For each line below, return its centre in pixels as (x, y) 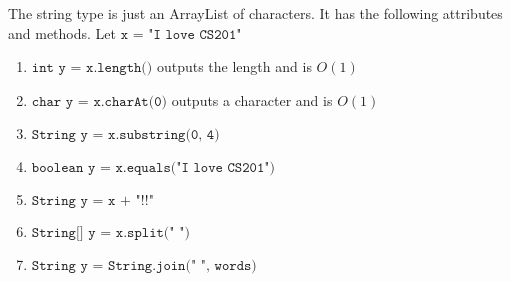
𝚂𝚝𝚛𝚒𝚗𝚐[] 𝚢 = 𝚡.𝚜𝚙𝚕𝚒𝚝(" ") (110, 233)
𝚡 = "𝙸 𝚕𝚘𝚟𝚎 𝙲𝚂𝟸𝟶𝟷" (181, 34)
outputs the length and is (234, 66)
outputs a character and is (252, 99)
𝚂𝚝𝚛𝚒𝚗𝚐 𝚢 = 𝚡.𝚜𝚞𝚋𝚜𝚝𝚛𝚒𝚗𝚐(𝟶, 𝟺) (125, 135)
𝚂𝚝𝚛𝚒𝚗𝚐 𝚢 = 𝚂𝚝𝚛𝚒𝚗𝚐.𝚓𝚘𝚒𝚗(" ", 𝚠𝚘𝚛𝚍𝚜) (144, 266)
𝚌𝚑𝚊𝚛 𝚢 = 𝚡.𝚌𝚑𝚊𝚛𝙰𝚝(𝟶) (99, 101)
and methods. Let (62, 32)
